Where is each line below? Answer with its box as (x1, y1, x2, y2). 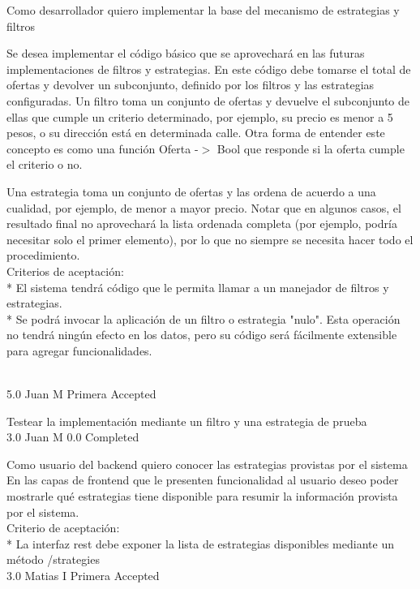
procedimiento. (6, 247, 80, 264)
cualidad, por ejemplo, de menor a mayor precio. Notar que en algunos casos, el (6, 199, 401, 216)
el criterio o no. (6, 156, 83, 173)
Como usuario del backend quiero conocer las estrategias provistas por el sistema (6, 455, 408, 472)
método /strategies (6, 551, 100, 568)
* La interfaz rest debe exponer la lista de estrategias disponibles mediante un (6, 535, 394, 552)
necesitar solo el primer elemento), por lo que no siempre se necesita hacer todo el (6, 230, 414, 247)
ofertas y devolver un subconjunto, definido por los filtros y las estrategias (6, 76, 375, 93)
